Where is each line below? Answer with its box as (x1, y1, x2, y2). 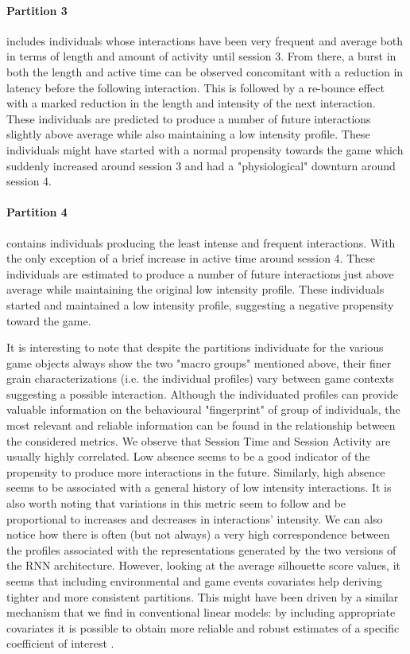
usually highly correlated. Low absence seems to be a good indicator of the (6, 448, 370, 465)
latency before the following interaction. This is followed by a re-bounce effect (6, 79, 385, 95)
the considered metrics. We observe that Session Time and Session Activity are (6, 432, 391, 449)
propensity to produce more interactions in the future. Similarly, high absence (6, 463, 385, 480)
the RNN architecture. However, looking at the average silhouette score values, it (6, 557, 401, 574)
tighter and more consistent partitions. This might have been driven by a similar (6, 588, 399, 605)
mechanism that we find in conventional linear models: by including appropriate (6, 604, 396, 621)
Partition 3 (6, 2, 68, 18)
